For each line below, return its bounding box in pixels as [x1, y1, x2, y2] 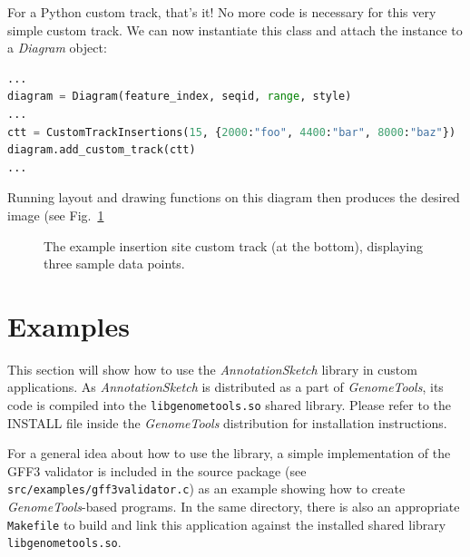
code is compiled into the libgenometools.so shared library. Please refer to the [7, 396, 452, 415]
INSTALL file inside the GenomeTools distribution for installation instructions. [7, 413, 447, 432]
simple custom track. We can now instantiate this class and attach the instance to [7, 20, 463, 39]
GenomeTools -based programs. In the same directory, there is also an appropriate [7, 497, 460, 516]
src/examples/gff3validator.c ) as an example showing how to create [7, 479, 406, 498]
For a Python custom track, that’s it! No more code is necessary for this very [7, 3, 436, 21]
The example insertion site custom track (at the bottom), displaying [44, 236, 424, 255]
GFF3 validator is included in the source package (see [7, 461, 307, 480]
